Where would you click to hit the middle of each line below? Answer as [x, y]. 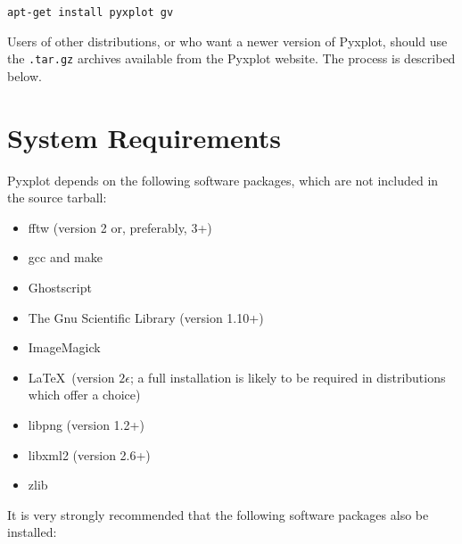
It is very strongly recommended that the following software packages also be [218, 514]
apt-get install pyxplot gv [91, 12]
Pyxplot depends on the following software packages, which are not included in [223, 180]
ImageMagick [64, 347]
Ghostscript [60, 287]
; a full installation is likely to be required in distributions [288, 377]
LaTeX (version [71, 377]
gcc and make [65, 257]
